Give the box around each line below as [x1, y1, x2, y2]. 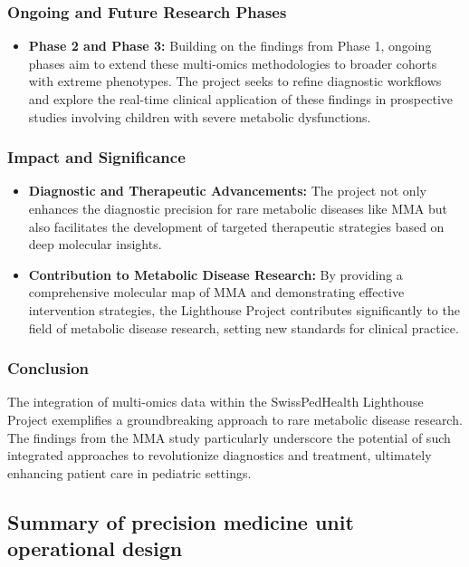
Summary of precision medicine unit [7, 507, 354, 535]
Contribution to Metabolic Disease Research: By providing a [28, 264, 403, 283]
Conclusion [7, 357, 89, 380]
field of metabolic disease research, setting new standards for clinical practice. [28, 318, 459, 337]
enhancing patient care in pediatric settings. [7, 463, 252, 482]
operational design [7, 534, 183, 562]
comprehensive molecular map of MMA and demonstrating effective [28, 283, 405, 302]
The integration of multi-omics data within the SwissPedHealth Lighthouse [7, 392, 424, 411]
